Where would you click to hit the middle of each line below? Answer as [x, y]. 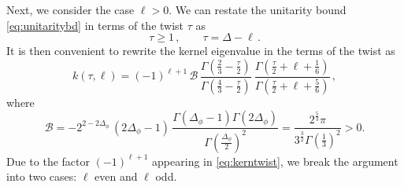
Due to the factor [48, 161]
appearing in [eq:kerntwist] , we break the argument [275, 161]
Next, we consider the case [70, 9]
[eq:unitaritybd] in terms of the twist [95, 25]
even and [116, 176]
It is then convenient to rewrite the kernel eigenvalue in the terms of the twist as [201, 51]
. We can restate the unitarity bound [258, 9]
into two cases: [42, 176]
